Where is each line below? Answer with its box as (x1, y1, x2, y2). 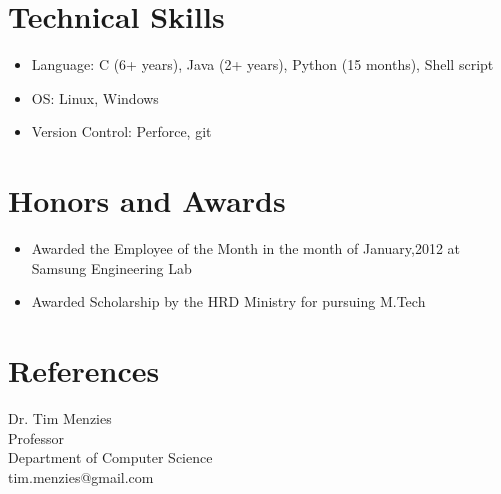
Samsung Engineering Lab (31, 257, 192, 278)
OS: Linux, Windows (31, 87, 159, 108)
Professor (8, 427, 65, 448)
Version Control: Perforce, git (31, 121, 212, 142)
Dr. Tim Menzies (8, 407, 112, 428)
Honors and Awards (8, 180, 286, 221)
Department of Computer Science (8, 447, 213, 468)
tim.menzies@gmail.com (8, 466, 154, 487)
